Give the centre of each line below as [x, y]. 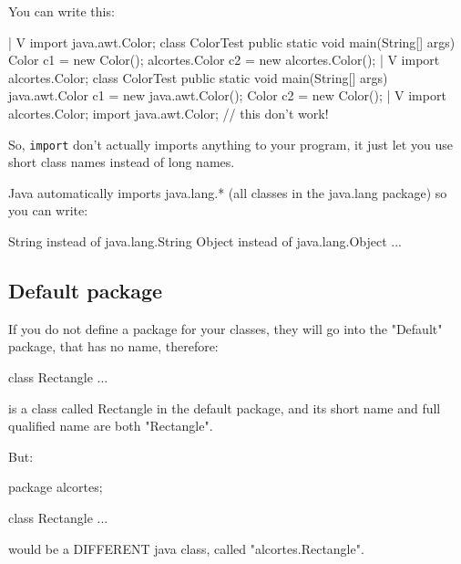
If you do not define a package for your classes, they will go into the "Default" [225, 328]
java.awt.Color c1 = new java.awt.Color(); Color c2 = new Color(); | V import [227, 95]
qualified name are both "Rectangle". [111, 426]
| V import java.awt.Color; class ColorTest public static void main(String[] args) [232, 42]
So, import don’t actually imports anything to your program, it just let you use [230, 144]
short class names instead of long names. [122, 162]
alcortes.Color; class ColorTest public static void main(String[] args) [198, 77]
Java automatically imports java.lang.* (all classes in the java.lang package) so [228, 192]
